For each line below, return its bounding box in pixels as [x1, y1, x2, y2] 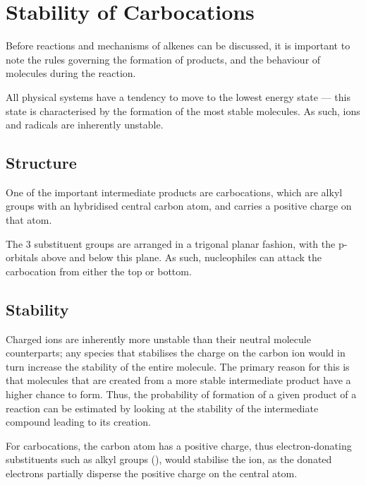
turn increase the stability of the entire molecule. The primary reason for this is [6, 359, 350, 373]
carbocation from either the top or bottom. [6, 263, 192, 278]
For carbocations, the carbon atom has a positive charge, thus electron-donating [6, 438, 352, 453]
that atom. [6, 212, 52, 227]
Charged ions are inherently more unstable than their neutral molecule [6, 331, 311, 346]
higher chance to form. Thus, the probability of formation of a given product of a [6, 387, 357, 402]
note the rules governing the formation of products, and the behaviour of [6, 52, 321, 66]
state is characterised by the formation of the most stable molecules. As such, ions [6, 103, 360, 118]
